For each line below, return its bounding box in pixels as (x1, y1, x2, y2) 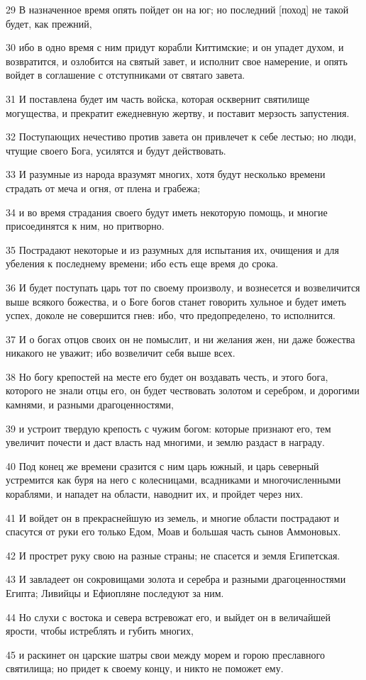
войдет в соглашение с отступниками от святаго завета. (6, 67, 245, 82)
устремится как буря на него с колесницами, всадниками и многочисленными (6, 472, 341, 487)
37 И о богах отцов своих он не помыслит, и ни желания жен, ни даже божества (6, 331, 355, 346)
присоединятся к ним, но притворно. (6, 218, 165, 233)
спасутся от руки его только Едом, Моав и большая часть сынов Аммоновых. (6, 524, 341, 539)
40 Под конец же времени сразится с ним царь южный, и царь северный (6, 458, 319, 473)
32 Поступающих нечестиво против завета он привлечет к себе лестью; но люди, (6, 129, 357, 144)
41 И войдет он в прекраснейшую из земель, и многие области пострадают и (6, 510, 339, 525)
